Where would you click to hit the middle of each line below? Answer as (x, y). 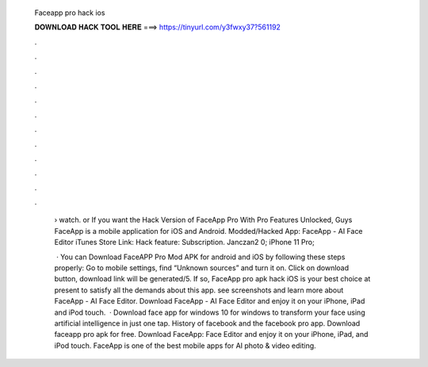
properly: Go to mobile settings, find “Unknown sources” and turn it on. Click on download (202, 268)
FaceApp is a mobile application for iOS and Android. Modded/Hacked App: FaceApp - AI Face (209, 231)
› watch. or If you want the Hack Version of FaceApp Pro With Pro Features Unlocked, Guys (203, 220)
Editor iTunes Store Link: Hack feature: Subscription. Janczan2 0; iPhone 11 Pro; (184, 243)
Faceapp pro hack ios (70, 13)
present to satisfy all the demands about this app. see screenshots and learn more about (199, 290)
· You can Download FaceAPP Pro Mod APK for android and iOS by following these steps (201, 257)
